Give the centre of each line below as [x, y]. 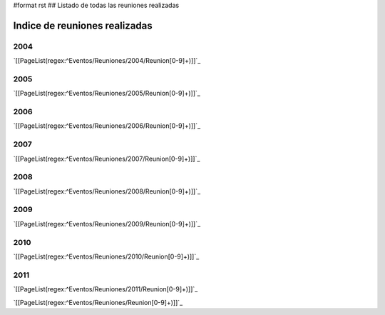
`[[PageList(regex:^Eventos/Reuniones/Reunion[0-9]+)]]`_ [98, 302]
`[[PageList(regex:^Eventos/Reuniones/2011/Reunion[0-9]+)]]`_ [106, 289]
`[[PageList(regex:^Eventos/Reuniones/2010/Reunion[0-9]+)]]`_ [106, 256]
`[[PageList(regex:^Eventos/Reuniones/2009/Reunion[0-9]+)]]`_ [107, 224]
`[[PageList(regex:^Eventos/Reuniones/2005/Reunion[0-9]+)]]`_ [107, 94]
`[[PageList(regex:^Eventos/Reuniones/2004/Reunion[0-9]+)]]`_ [107, 61]
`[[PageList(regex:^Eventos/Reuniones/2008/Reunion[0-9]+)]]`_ [107, 191]
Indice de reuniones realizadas [83, 25]
